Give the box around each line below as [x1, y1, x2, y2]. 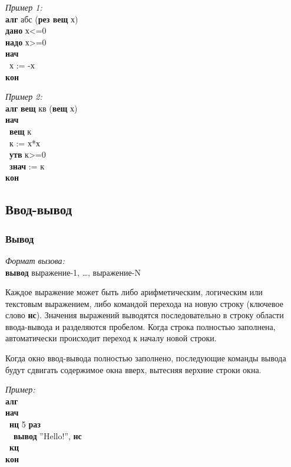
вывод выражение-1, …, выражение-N [5, 266, 141, 278]
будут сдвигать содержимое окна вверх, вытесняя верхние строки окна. [5, 363, 262, 375]
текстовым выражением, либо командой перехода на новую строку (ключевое [5, 297, 283, 309]
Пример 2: [5, 90, 42, 103]
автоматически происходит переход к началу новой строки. [5, 332, 217, 344]
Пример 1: [5, 1, 42, 13]
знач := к [9, 159, 44, 172]
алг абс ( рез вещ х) [5, 12, 78, 25]
